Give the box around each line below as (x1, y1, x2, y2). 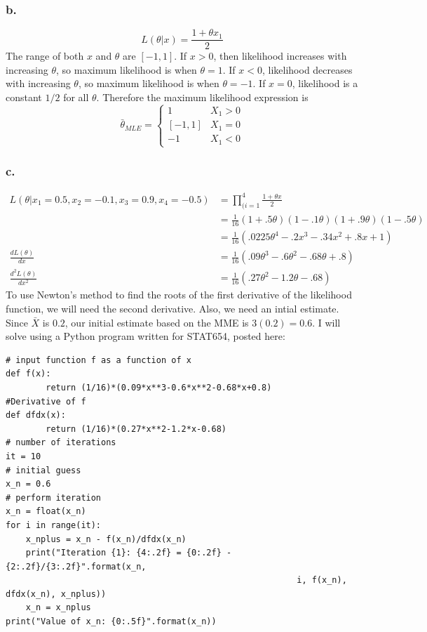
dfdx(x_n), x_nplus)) (6, 588, 107, 599)
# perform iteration (6, 492, 102, 503)
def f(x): (6, 369, 51, 379)
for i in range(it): (6, 520, 102, 530)
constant (6, 90, 42, 105)
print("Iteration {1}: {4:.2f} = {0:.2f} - (25, 548, 232, 558)
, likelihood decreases (262, 62, 353, 77)
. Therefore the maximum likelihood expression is (96, 90, 309, 105)
